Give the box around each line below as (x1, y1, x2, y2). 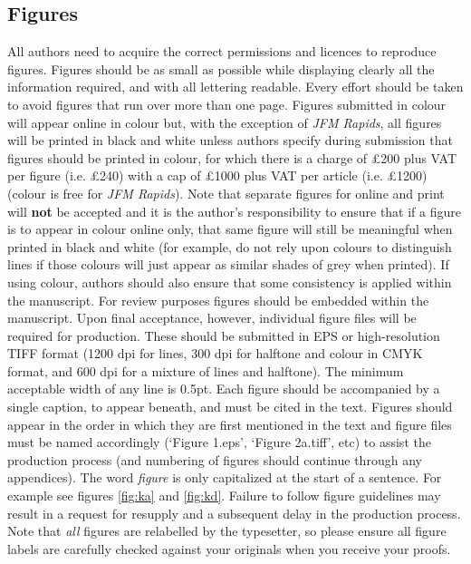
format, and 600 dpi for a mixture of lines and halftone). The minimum (7, 361, 404, 380)
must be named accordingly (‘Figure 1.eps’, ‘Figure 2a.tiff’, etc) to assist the (7, 433, 431, 452)
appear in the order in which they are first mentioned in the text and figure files (7, 414, 452, 433)
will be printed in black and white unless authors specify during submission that (7, 131, 453, 150)
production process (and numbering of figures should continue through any (7, 450, 422, 469)
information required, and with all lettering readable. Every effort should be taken (7, 77, 464, 96)
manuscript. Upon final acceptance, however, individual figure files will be (7, 308, 417, 327)
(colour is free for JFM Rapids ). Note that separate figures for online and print (7, 183, 445, 202)
